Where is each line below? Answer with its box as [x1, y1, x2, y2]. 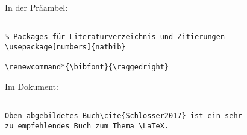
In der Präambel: [5, 1, 68, 13]
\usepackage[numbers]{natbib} [5, 42, 126, 51]
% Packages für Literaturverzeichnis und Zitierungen [5, 33, 225, 42]
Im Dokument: [5, 80, 58, 92]
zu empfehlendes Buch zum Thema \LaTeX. [5, 121, 169, 130]
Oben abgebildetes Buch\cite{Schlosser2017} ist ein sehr [5, 111, 242, 121]
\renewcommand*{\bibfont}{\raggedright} [5, 63, 169, 72]
